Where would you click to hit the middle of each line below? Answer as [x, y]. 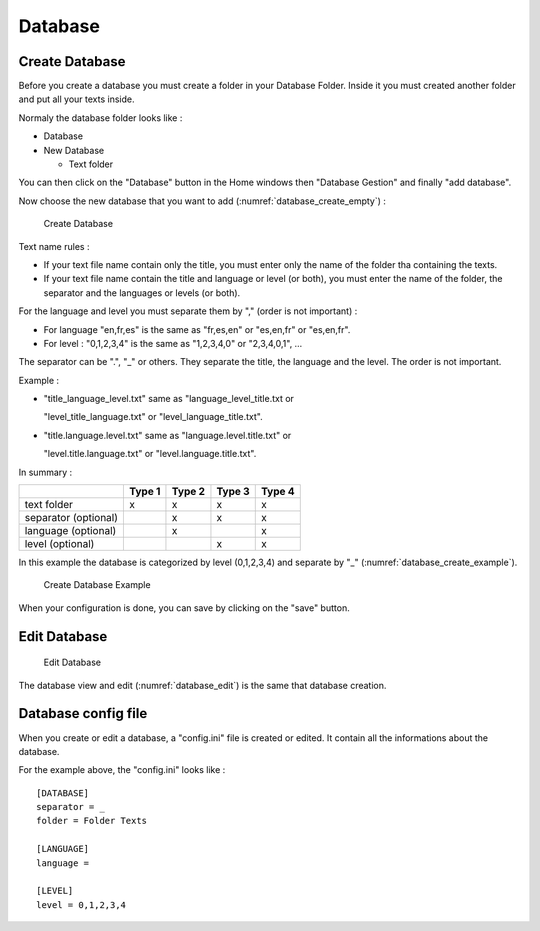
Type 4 [277, 492]
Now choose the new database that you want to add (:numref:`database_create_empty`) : [202, 201]
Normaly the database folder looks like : [100, 117]
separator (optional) [71, 518]
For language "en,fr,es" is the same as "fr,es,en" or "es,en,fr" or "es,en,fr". [197, 329]
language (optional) [70, 531]
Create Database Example [97, 585]
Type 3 [233, 492]
